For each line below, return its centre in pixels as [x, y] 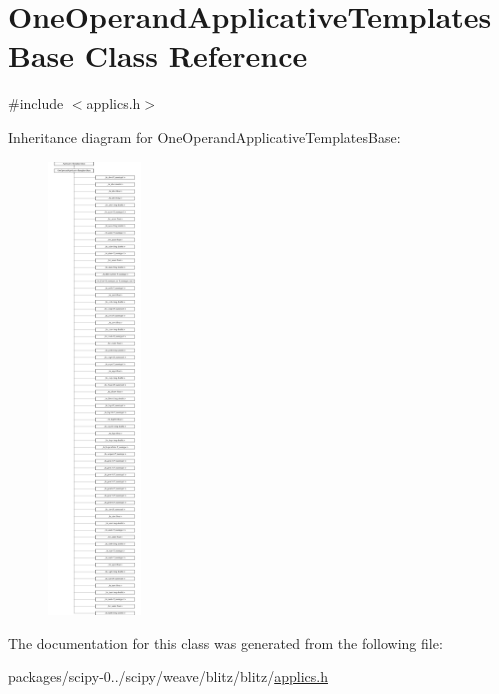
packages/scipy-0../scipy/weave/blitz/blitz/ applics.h [168, 676]
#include [36, 103]
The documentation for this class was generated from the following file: [225, 642]
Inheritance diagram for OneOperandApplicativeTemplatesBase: [204, 136]
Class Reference [196, 55]
